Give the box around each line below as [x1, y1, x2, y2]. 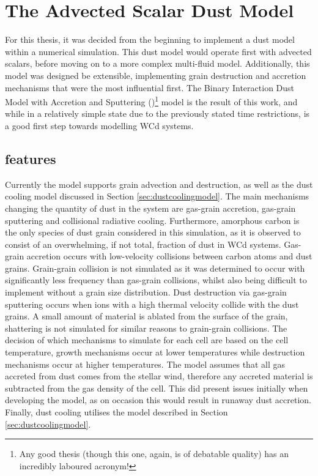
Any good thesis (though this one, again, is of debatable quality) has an [19, 447, 289, 460]
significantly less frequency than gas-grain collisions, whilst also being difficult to [5, 273, 307, 286]
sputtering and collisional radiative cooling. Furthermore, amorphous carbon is [5, 214, 300, 226]
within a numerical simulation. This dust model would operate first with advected [5, 45, 312, 58]
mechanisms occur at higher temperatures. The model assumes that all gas [5, 357, 285, 370]
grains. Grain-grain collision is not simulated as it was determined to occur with [5, 261, 305, 274]
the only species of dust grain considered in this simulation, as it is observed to [5, 226, 301, 239]
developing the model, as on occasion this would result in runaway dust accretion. [5, 393, 312, 406]
